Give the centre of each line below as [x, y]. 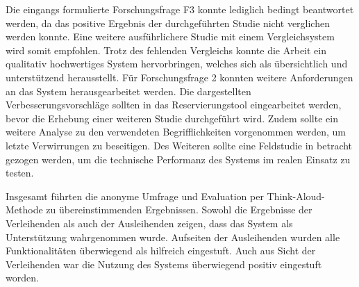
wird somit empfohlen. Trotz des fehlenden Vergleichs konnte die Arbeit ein [166, 50]
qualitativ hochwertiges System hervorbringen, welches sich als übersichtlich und [177, 64]
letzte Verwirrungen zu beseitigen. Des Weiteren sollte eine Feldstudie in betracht [179, 145]
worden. [22, 278]
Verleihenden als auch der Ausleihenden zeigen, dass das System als [149, 223]
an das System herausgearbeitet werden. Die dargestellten [128, 91]
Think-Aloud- [296, 196]
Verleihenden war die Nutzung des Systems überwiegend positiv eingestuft [164, 264]
